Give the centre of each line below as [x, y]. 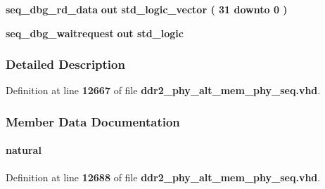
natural [24, 150]
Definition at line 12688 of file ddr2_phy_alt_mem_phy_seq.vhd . [163, 177]
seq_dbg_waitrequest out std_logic [95, 33]
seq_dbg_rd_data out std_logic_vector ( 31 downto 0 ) [147, 9]
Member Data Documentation [93, 121]
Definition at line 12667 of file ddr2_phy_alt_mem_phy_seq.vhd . [163, 90]
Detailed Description [65, 64]
